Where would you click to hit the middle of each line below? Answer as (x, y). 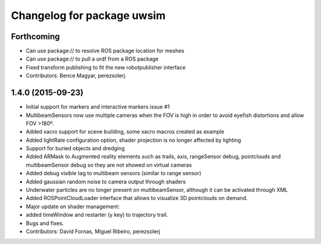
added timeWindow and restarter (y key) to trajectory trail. (97, 215)
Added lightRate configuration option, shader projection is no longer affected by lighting (133, 140)
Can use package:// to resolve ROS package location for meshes (105, 51)
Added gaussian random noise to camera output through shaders (106, 182)
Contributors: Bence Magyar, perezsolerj (76, 76)
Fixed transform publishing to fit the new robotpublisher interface (106, 67)
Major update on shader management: (73, 206)
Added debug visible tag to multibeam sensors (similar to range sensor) (114, 173)
